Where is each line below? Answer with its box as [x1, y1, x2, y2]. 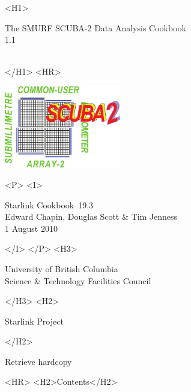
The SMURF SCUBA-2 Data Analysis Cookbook [5, 21, 186, 34]
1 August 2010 [5, 222, 58, 234]
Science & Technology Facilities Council [5, 274, 151, 287]
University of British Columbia [5, 262, 118, 275]
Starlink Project [5, 314, 64, 327]
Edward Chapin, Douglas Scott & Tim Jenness [5, 210, 178, 223]
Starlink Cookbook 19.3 [5, 198, 94, 211]
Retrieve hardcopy [5, 355, 72, 367]
